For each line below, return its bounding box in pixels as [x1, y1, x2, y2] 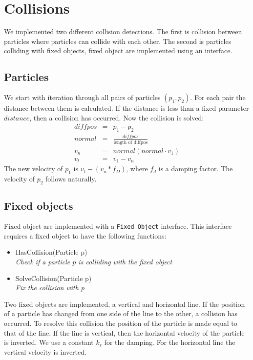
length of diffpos [113, 140, 148, 145]
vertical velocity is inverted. [4, 346, 86, 357]
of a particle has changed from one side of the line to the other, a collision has [4, 308, 237, 319]
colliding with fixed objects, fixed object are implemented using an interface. [4, 45, 232, 56]
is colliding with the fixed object [78, 256, 172, 266]
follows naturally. [45, 174, 97, 184]
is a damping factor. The [158, 163, 233, 174]
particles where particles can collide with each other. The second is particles [4, 36, 232, 46]
